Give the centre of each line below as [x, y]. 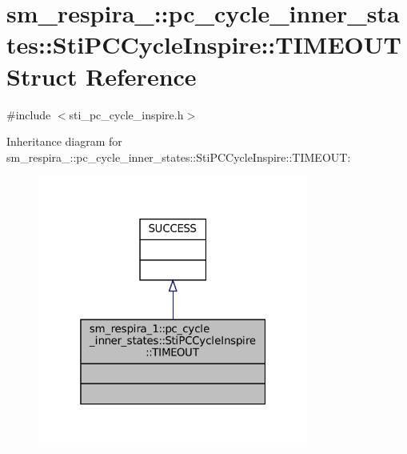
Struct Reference [102, 76]
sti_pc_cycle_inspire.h [126, 114]
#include [29, 114]
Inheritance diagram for [64, 141]
